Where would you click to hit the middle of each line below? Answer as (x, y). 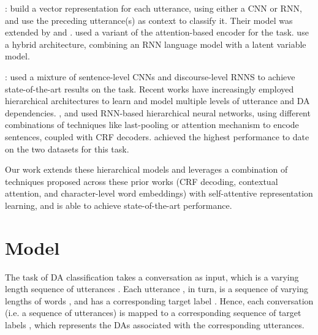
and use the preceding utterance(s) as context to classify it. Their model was (149, 20)
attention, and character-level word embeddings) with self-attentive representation (159, 193)
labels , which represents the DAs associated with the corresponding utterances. (155, 325)
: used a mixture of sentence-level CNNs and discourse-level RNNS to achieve (150, 76)
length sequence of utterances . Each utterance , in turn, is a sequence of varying (157, 289)
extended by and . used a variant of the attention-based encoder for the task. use (157, 32)
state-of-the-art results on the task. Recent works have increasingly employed (150, 88)
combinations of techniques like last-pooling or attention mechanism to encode (152, 125)
